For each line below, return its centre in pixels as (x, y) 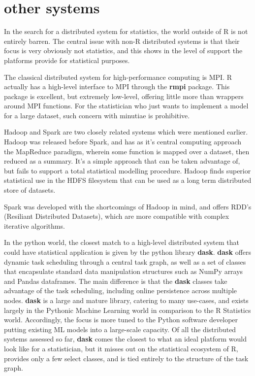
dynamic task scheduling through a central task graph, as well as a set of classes (125, 261)
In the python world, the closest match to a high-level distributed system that (122, 242)
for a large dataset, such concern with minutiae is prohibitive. (97, 115)
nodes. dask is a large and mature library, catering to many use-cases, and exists (126, 300)
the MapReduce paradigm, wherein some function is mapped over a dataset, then (127, 151)
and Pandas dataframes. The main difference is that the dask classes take (116, 281)
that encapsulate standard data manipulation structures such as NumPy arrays (124, 271)
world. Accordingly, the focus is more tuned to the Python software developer (121, 320)
